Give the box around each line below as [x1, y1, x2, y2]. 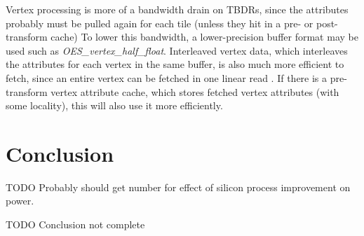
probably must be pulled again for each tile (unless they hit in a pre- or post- [6, 15, 338, 30]
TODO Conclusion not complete [6, 217, 145, 232]
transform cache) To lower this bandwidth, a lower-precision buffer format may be [6, 29, 358, 44]
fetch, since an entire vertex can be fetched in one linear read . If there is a [6, 70, 328, 85]
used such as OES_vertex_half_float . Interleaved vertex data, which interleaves [6, 43, 348, 57]
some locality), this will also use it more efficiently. [6, 98, 223, 113]
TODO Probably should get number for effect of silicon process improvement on [6, 179, 351, 194]
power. [6, 193, 34, 208]
